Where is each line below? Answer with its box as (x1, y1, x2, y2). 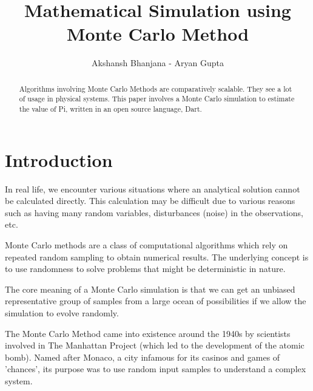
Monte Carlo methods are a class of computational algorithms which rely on (5, 238, 288, 251)
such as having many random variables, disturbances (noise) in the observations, (5, 206, 303, 219)
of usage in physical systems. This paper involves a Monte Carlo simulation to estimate (19, 93, 295, 104)
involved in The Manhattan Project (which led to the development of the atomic (5, 339, 305, 352)
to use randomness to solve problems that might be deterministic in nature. (5, 262, 286, 275)
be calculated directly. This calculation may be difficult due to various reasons (5, 194, 295, 207)
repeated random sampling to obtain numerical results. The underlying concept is (5, 250, 309, 263)
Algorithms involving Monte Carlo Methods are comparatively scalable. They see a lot (19, 83, 292, 93)
